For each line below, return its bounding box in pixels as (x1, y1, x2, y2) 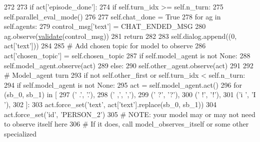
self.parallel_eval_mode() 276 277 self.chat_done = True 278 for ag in (4, 11, 221, 21)
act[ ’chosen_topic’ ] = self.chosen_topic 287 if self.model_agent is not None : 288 (4, 50, 250, 60)
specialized (4, 128, 37, 139)
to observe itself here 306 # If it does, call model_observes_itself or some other (4, 119, 249, 129)
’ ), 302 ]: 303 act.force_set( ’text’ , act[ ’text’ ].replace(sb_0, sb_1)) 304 (4, 99, 217, 109)
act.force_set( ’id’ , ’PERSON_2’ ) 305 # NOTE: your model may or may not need (4, 109, 255, 119)
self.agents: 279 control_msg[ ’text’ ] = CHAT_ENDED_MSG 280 (4, 21, 206, 31)
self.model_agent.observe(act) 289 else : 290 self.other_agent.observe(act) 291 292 (4, 60, 253, 70)
